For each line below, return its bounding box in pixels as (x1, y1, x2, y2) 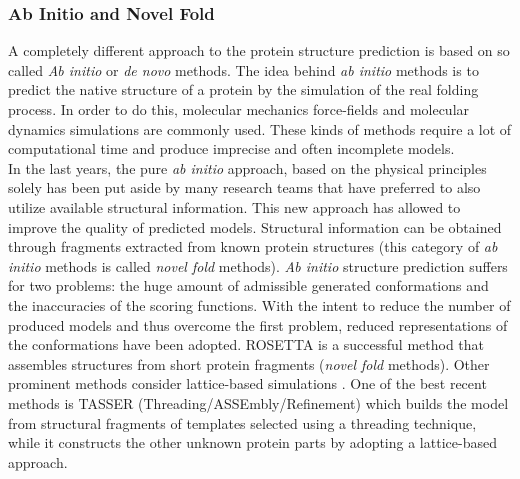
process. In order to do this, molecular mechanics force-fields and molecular (8, 99, 470, 119)
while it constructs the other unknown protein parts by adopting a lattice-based (8, 432, 497, 453)
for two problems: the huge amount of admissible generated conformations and (8, 275, 489, 296)
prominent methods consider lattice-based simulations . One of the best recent (8, 373, 487, 394)
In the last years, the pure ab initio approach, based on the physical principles (8, 157, 487, 178)
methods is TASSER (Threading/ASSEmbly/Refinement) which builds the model (8, 392, 509, 413)
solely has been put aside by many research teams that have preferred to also (8, 177, 481, 198)
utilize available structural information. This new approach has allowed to (8, 196, 461, 217)
